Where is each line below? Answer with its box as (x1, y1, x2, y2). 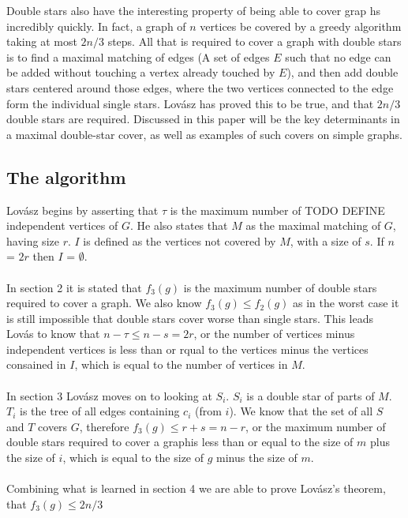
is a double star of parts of (246, 387, 375, 404)
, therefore (79, 418, 129, 434)
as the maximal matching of (245, 217, 381, 234)
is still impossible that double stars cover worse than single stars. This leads (6, 310, 373, 326)
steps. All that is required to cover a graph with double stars (107, 33, 402, 50)
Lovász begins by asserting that (6, 201, 159, 218)
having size (6, 232, 59, 249)
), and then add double (286, 64, 399, 81)
